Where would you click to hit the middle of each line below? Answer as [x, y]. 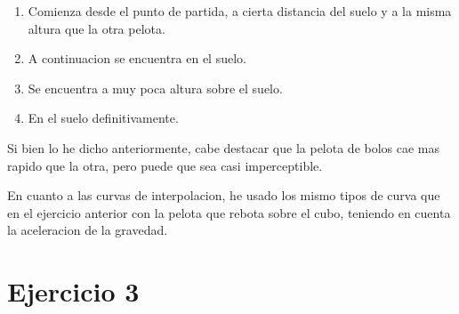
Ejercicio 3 [73, 291]
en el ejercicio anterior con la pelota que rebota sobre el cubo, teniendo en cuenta [229, 212]
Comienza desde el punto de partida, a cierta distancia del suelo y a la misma [240, 11]
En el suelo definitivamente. [103, 118]
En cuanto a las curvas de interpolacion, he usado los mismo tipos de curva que [224, 195]
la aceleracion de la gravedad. [88, 230]
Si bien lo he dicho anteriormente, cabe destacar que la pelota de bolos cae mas [224, 147]
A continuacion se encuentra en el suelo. [137, 58]
